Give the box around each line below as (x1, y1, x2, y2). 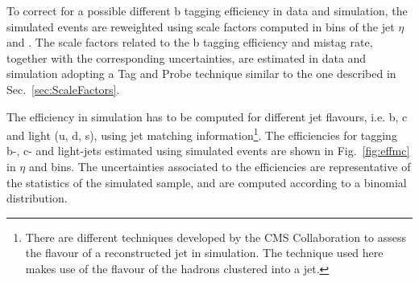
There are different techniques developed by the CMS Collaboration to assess (25, 228, 407, 245)
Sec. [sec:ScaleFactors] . (6, 80, 120, 97)
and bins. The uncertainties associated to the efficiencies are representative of (28, 158, 411, 174)
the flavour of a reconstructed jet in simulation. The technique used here (25, 244, 384, 261)
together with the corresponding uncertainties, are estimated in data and (6, 49, 367, 66)
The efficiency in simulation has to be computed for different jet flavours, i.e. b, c (6, 108, 408, 125)
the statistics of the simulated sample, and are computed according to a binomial (6, 174, 407, 190)
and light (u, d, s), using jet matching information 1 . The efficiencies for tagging (6, 125, 397, 143)
